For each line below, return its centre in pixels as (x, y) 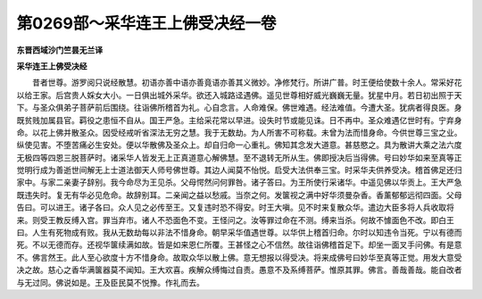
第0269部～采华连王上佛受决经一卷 (146, 23)
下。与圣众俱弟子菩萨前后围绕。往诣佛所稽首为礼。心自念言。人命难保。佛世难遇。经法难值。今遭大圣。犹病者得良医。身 (239, 108)
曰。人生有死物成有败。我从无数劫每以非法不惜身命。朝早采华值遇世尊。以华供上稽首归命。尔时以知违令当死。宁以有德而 (239, 233)
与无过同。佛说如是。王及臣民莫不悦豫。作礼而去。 (110, 282)
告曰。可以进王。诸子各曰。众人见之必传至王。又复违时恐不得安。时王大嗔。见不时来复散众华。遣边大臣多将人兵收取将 (235, 208)
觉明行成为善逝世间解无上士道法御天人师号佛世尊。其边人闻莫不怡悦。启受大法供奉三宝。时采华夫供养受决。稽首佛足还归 (239, 170)
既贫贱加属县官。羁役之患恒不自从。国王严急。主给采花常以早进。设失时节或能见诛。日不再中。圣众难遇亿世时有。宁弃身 (239, 120)
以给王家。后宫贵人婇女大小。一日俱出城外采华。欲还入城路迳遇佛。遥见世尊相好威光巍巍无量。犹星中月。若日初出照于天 (239, 95)
